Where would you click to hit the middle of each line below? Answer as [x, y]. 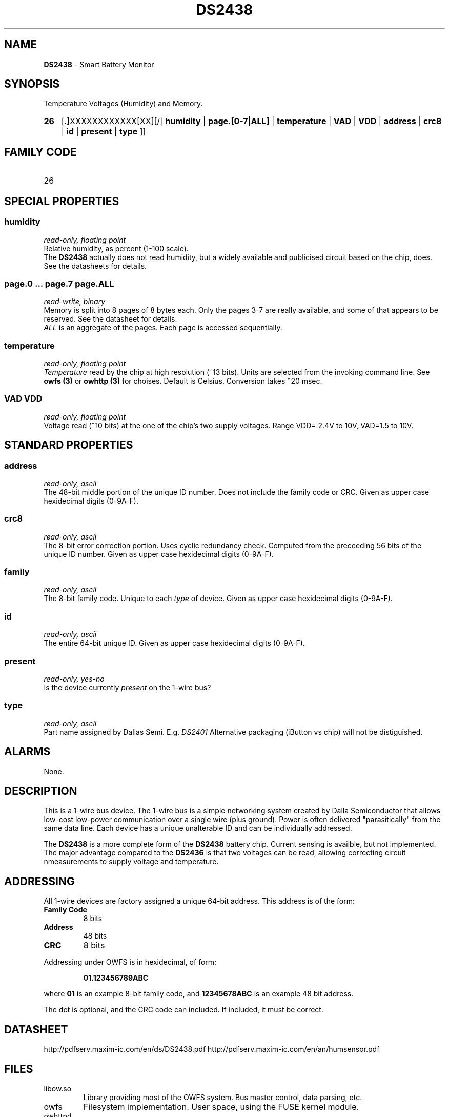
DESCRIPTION [41, 791]
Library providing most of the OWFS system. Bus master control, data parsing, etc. [223, 1097]
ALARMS [27, 752]
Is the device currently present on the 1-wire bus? [127, 687]
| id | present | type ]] [104, 132]
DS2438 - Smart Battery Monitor [99, 64]
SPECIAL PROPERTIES [62, 201]
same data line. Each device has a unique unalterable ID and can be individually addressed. [198, 828]
